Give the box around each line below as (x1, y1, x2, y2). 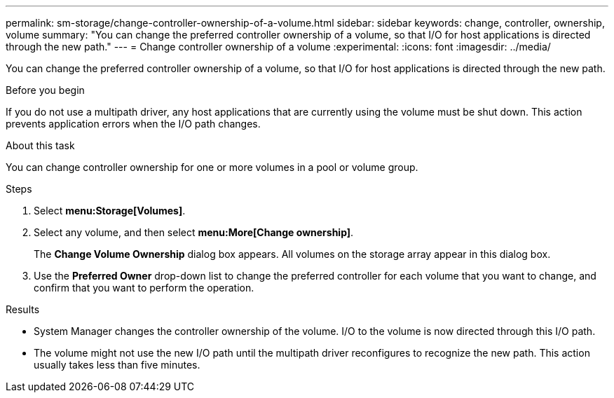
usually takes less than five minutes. (34, 359, 200, 371)
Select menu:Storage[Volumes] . (34, 205, 186, 217)
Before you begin (6, 84, 85, 96)
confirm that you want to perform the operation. (34, 282, 254, 294)
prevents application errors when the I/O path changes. (6, 118, 261, 130)
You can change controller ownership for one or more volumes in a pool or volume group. (6, 161, 418, 173)
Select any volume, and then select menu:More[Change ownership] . (34, 226, 354, 238)
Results (6, 303, 40, 315)
